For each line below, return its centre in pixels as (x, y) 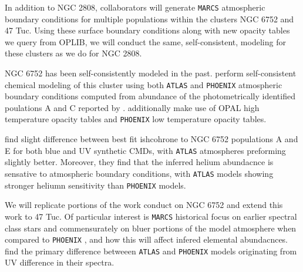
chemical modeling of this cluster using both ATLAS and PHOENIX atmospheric (144, 84)
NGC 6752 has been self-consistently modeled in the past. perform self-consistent (151, 73)
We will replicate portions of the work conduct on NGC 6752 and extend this (144, 205)
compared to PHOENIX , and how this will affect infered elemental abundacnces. (147, 239)
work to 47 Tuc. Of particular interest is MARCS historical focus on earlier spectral (151, 216)
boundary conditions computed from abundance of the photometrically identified (150, 96)
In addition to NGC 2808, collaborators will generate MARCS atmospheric (135, 7)
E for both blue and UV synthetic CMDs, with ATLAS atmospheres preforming (145, 150)
